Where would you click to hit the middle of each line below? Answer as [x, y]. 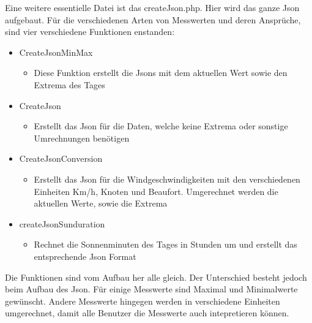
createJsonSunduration [62, 223]
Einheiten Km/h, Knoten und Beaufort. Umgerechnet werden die [156, 191]
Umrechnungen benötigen [82, 138]
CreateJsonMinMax [56, 52]
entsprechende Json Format [85, 256]
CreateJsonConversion [61, 158]
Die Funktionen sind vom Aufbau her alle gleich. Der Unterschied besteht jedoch [156, 277]
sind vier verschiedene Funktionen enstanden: [90, 32]
